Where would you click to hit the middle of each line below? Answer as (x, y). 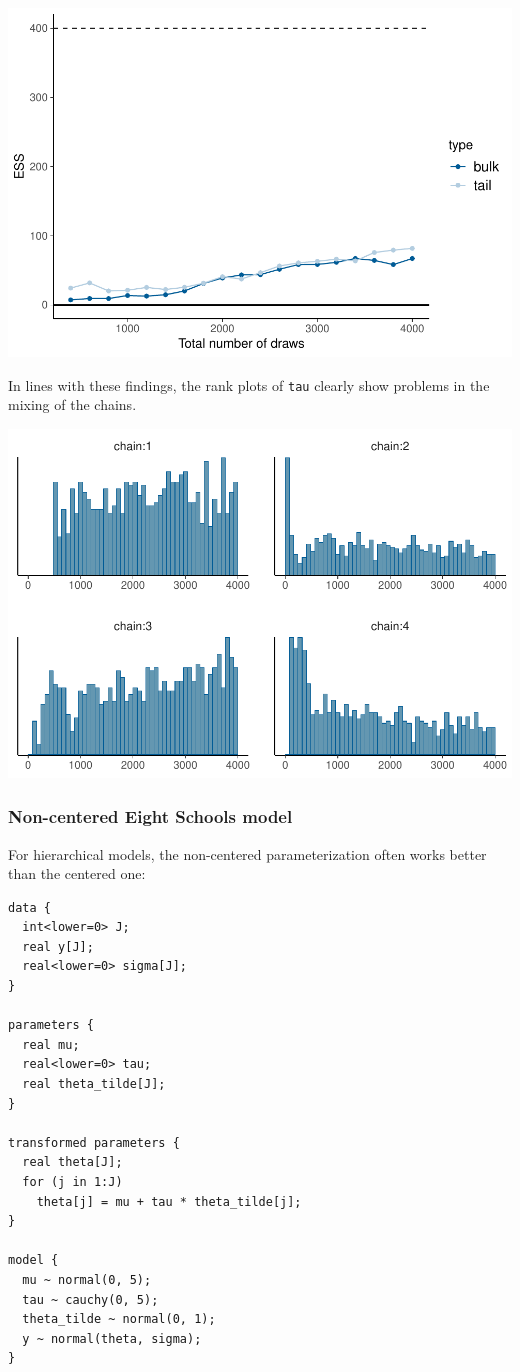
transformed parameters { (94, 1142)
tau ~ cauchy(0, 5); (90, 1299)
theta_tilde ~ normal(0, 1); (119, 1319)
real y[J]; (58, 946)
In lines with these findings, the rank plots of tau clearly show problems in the (249, 384)
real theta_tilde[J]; (94, 1084)
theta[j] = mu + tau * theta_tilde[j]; (169, 1201)
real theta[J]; (72, 1162)
